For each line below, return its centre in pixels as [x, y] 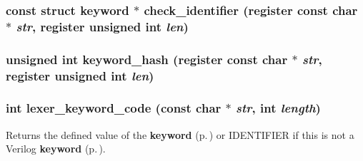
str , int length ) [278, 108]
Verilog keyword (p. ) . [56, 149]
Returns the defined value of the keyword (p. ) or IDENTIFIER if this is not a [180, 134]
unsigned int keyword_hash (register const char [147, 59]
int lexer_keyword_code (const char [114, 108]
